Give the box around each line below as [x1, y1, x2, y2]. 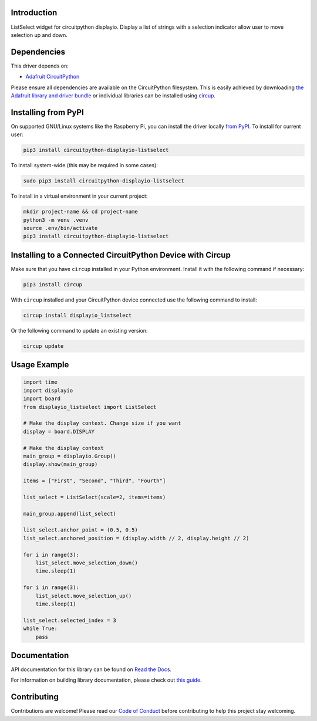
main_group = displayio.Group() [23, 452, 117, 459]
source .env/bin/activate [23, 225, 98, 231]
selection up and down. [11, 31, 68, 38]
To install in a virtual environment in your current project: [11, 192, 148, 199]
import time [23, 379, 58, 385]
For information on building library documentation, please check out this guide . [11, 676, 202, 683]
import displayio [23, 387, 73, 394]
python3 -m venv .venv [23, 216, 89, 223]
